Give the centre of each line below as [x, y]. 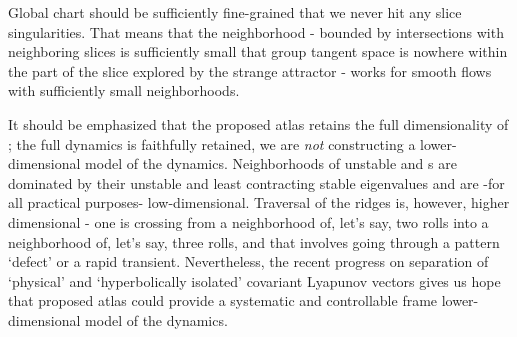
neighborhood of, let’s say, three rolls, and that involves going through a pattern [254, 241]
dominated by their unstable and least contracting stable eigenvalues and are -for [256, 182]
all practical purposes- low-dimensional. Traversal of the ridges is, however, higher [259, 202]
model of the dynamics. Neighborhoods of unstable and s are [271, 163]
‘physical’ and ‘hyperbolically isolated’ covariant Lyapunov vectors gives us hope [254, 280]
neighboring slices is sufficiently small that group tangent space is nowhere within [258, 51]
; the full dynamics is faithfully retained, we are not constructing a [212, 143]
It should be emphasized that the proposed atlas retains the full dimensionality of [258, 123]
